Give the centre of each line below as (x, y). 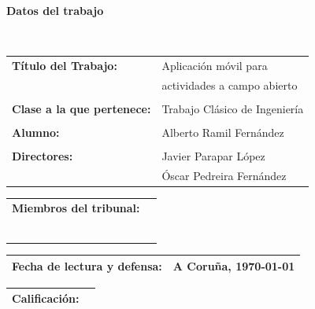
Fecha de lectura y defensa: (87, 265)
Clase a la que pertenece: (82, 108)
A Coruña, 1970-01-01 (234, 265)
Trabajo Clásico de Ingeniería (233, 108)
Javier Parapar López (213, 156)
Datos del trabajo (55, 10)
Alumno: (36, 132)
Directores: (43, 156)
